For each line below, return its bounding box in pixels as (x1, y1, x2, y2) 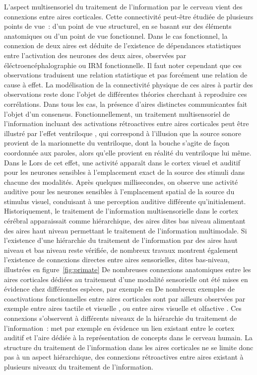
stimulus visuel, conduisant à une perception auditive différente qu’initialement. (4, 196, 246, 206)
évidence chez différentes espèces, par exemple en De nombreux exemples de (4, 284, 235, 294)
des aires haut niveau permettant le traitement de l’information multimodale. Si (4, 225, 247, 235)
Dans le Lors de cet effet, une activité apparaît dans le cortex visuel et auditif (4, 157, 240, 167)
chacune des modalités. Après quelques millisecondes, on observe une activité (4, 176, 238, 187)
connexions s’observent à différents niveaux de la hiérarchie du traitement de (4, 313, 237, 323)
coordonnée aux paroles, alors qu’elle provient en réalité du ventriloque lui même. (4, 147, 252, 157)
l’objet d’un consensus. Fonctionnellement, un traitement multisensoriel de (4, 108, 230, 119)
